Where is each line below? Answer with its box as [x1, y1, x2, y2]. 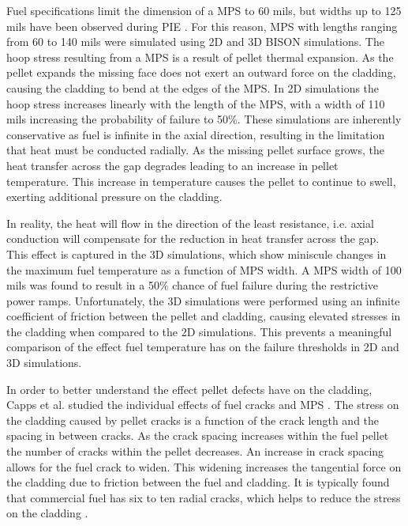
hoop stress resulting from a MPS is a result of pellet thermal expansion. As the [6, 48, 394, 65]
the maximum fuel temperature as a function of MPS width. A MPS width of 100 [6, 261, 402, 278]
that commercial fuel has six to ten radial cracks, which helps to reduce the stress [6, 489, 401, 505]
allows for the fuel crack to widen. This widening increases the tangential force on [6, 458, 402, 475]
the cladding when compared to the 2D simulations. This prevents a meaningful [6, 323, 392, 339]
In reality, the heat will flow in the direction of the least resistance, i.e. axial [6, 214, 374, 231]
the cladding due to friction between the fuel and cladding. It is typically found [6, 474, 390, 490]
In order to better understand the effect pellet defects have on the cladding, [6, 380, 372, 397]
